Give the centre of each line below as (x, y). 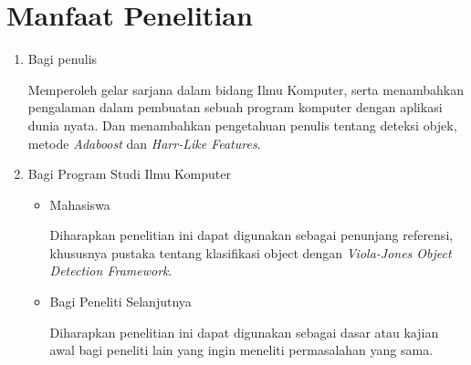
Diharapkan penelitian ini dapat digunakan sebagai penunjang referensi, (251, 235)
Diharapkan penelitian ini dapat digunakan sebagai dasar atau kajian (244, 332)
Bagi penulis (63, 59)
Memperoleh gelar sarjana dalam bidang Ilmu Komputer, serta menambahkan (246, 89)
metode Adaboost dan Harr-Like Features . (144, 143)
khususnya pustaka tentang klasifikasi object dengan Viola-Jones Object (251, 252)
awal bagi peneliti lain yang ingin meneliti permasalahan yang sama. (241, 350)
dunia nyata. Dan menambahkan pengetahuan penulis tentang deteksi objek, (242, 125)
